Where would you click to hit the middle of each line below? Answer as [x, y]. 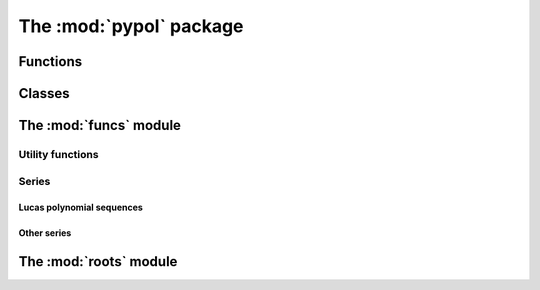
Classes [44, 93]
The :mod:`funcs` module [100, 125]
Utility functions [58, 154]
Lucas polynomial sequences [81, 207]
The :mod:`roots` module [98, 261]
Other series [45, 233]
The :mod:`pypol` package [131, 26]
